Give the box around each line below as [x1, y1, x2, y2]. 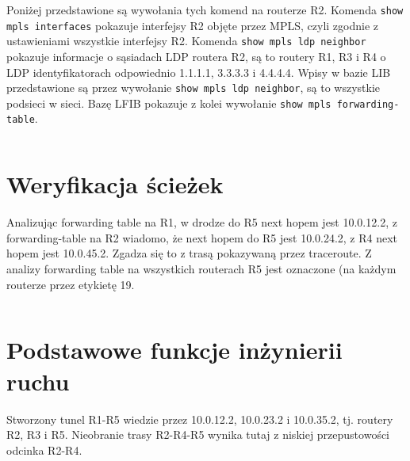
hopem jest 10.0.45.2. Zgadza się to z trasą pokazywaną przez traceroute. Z [6, 245, 372, 261]
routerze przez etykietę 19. [6, 276, 135, 292]
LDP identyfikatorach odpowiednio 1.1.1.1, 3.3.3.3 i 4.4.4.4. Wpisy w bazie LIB [6, 63, 391, 80]
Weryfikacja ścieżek [6, 168, 224, 200]
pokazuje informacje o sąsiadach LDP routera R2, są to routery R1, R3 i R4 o [6, 48, 386, 64]
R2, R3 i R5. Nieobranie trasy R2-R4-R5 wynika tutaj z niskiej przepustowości [6, 426, 390, 443]
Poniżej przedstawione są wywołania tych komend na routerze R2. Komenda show [6, 2, 404, 17]
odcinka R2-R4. [6, 441, 82, 458]
